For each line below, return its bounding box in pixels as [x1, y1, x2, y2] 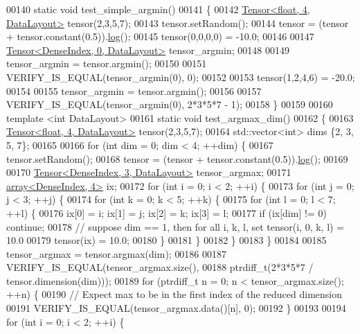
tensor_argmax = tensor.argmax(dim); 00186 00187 [6, 246, 227, 261]
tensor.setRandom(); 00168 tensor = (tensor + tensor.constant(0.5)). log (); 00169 [6, 151, 348, 166]
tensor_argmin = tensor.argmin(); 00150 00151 [6, 56, 207, 71]
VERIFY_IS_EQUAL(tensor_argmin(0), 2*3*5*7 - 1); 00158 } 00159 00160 [6, 97, 333, 112]
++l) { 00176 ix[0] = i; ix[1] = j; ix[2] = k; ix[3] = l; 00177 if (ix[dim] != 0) [6, 205, 327, 220]
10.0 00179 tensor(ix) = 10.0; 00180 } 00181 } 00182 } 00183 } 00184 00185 [6, 233, 327, 247]
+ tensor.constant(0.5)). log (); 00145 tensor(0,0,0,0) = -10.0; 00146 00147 [6, 29, 314, 44]
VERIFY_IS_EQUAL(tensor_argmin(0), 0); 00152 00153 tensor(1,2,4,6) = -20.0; [6, 69, 355, 84]
